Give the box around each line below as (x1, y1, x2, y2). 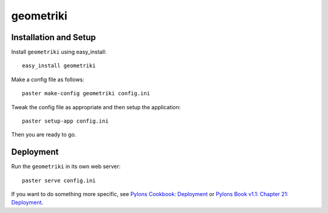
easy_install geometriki (22, 63, 96, 69)
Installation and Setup (11, 32, 97, 42)
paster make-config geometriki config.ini (22, 90, 151, 97)
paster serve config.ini (22, 177, 96, 184)
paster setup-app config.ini (22, 118, 109, 124)
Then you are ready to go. (11, 131, 77, 138)
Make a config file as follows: (11, 76, 84, 83)
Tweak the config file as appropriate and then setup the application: (11, 103, 181, 110)
